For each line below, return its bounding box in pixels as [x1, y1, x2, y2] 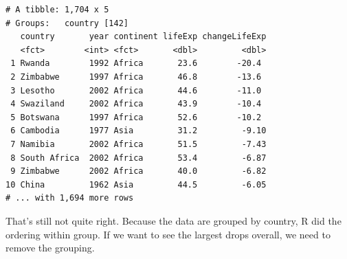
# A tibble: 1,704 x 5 [5, 5, 109, 14]
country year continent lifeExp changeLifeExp [20, 32, 267, 42]
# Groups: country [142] [5, 18, 128, 28]
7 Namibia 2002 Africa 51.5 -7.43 [10, 139, 267, 149]
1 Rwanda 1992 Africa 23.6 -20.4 [10, 58, 262, 69]
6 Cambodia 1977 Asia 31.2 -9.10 [10, 126, 267, 136]
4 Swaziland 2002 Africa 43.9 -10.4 [10, 99, 262, 109]
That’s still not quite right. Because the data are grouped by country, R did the [5, 213, 342, 227]
